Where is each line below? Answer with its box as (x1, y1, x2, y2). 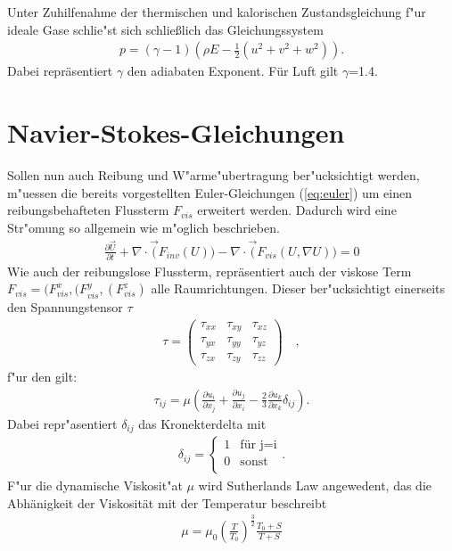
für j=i (240, 439, 277, 452)
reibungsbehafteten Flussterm (7, 201, 169, 219)
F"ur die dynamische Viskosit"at (7, 476, 183, 495)
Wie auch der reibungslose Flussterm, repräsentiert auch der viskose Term (7, 261, 412, 280)
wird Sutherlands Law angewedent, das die (198, 476, 431, 495)
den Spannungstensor (7, 297, 123, 316)
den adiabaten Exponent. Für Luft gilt (127, 62, 339, 80)
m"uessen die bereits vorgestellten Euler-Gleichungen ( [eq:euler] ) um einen (7, 183, 412, 201)
